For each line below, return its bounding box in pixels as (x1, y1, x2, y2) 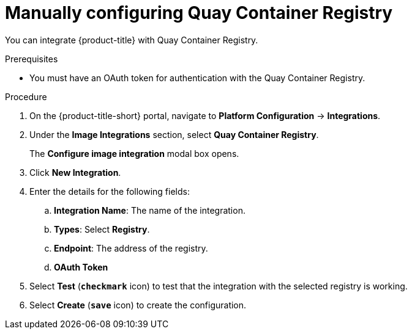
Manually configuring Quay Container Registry (5, 2, 393, 23)
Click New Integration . (29, 167, 121, 178)
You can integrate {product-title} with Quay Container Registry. (5, 34, 258, 45)
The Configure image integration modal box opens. (29, 148, 239, 159)
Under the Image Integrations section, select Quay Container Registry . (29, 129, 319, 140)
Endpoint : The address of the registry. (54, 242, 208, 253)
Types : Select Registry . (54, 223, 150, 234)
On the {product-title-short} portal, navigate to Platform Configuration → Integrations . (29, 110, 381, 121)
